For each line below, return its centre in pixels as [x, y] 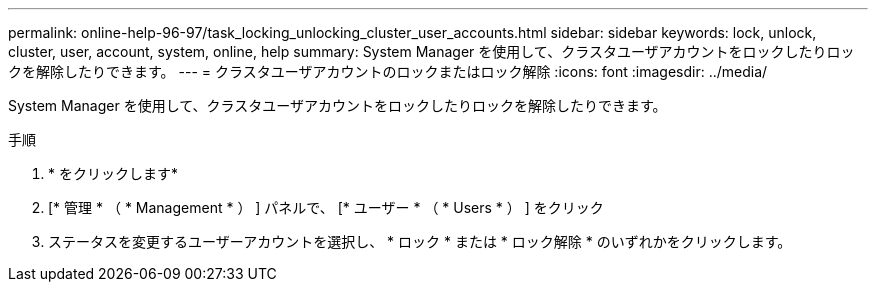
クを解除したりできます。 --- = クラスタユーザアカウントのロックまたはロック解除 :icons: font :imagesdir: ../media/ [388, 71]
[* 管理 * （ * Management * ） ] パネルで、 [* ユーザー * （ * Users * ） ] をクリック [326, 207]
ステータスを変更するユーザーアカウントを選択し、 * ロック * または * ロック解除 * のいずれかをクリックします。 [420, 241]
